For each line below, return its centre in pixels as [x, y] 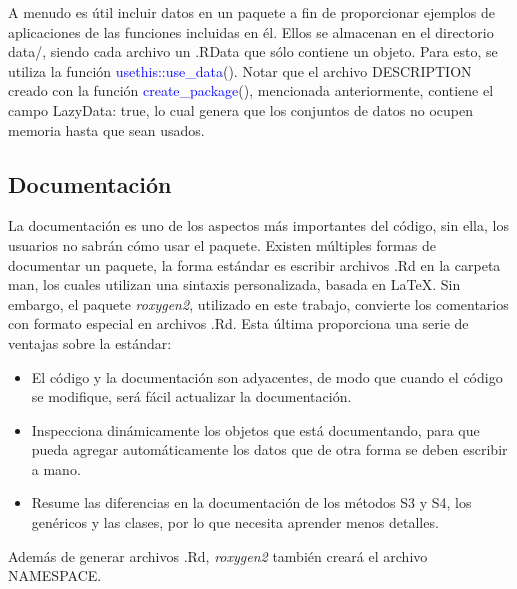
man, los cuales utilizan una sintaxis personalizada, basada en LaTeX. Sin [234, 284]
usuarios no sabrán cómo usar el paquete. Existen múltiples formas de [222, 244]
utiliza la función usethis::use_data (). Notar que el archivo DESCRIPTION [240, 70]
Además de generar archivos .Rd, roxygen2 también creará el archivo [218, 555]
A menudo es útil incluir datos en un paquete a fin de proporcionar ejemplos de [251, 12]
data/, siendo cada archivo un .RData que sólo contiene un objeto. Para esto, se [253, 51]
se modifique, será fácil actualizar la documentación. [191, 396]
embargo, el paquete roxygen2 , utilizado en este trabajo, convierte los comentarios [258, 303]
